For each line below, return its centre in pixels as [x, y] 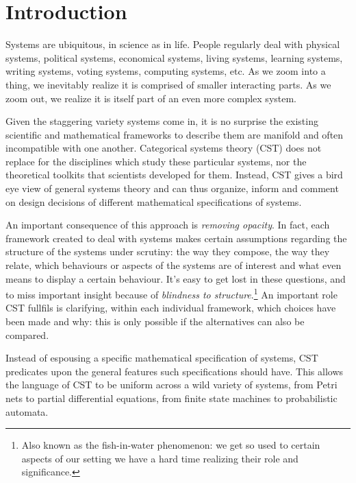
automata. [27, 411]
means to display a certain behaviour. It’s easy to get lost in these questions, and [176, 278]
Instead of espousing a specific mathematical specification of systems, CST [162, 358]
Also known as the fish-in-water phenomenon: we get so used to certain [171, 445]
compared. [27, 334]
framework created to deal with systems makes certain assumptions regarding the [176, 238]
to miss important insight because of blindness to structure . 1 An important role [171, 293]
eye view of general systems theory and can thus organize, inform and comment [172, 188]
